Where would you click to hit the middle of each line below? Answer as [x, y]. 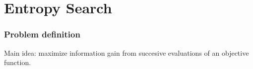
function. [18, 62]
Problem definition [42, 34]
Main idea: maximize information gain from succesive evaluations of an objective [126, 52]
